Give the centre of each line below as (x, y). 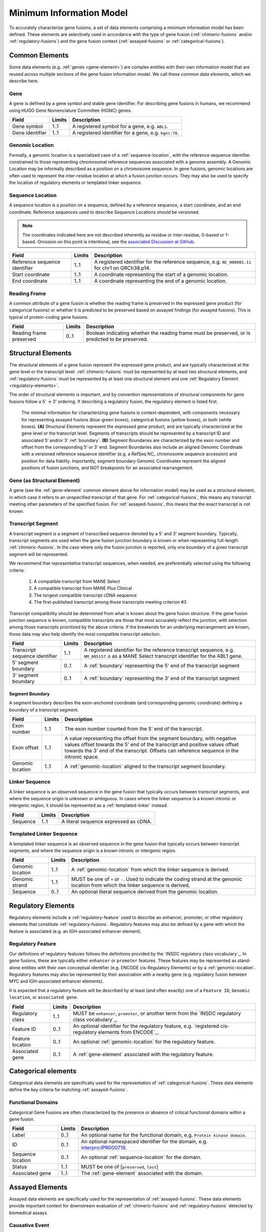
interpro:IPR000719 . (104, 1148)
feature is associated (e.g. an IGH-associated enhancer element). (75, 931)
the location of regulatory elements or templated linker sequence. (76, 183)
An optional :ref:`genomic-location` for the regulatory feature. (144, 1041)
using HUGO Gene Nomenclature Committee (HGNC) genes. (70, 110)
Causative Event (29, 1226)
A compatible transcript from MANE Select (77, 582)
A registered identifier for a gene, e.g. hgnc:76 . (126, 133)
